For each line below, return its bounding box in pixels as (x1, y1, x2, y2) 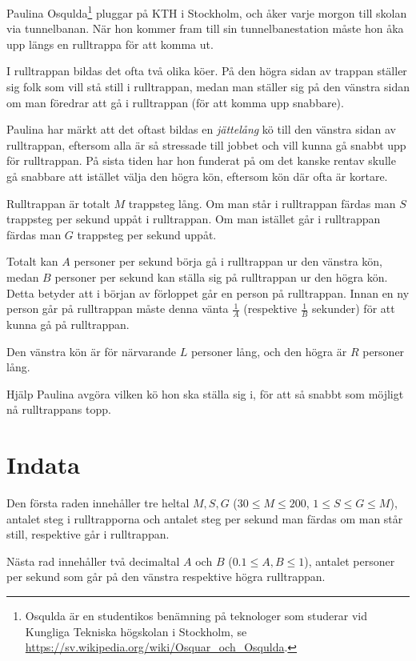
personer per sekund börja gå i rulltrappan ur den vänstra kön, (74, 253, 383, 270)
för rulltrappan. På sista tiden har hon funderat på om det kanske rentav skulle (6, 152, 396, 169)
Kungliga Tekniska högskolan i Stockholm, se (25, 623, 247, 639)
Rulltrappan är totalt (6, 194, 110, 211)
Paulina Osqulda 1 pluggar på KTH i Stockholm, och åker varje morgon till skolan (6, 2, 407, 21)
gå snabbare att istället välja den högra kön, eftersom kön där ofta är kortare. (6, 168, 388, 184)
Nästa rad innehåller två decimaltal (6, 552, 180, 569)
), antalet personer (304, 552, 395, 569)
